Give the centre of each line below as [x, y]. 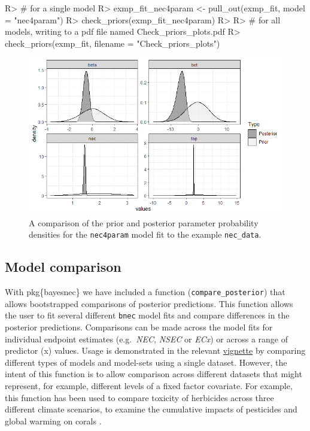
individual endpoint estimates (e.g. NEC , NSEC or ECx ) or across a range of [147, 339]
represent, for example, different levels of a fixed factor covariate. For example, [149, 385]
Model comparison [63, 267]
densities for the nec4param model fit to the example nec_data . [145, 234]
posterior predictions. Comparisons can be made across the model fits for [139, 327]
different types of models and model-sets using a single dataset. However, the [146, 362]
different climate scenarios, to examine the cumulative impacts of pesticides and [151, 409]
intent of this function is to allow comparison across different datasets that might [154, 374]
